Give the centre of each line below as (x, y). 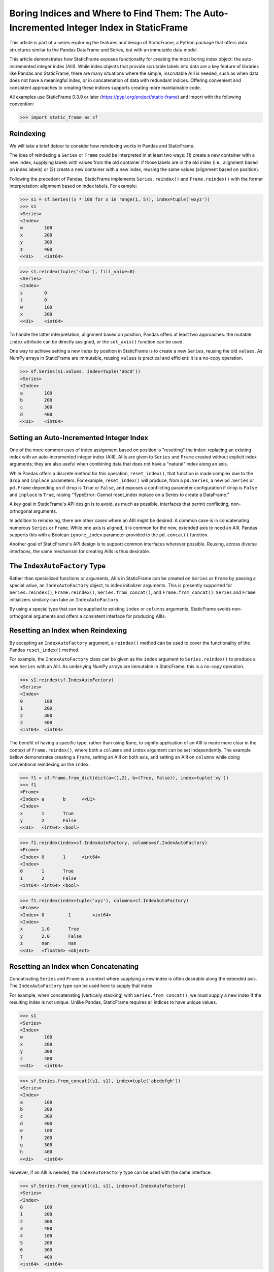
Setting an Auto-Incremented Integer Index (79, 438)
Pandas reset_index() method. (44, 650)
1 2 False (48, 878)
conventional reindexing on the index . (50, 764)
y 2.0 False (51, 936)
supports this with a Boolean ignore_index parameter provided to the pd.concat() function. (109, 535)
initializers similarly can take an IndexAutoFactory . (65, 599)
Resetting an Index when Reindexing (68, 631)
